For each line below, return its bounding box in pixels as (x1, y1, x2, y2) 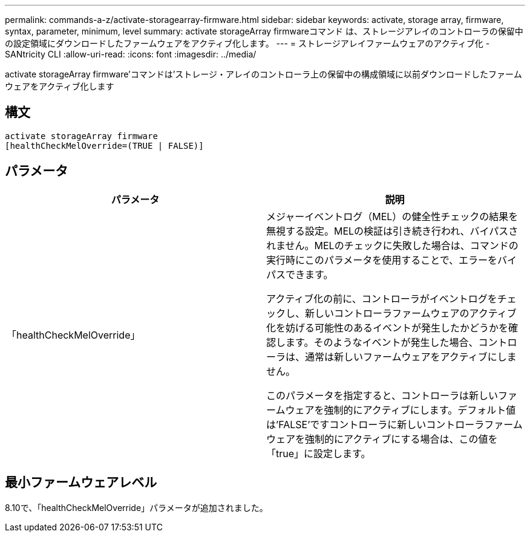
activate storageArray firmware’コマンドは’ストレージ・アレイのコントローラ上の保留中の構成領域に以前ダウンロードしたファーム (5, 69, 522, 79)
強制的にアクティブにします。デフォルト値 (324, 403, 516, 416)
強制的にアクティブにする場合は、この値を (305, 432, 498, 445)
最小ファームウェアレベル (5, 475, 157, 490)
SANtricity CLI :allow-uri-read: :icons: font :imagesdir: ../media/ (5, 49, 257, 59)
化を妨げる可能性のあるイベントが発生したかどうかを (266, 321, 509, 334)
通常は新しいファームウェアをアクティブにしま (305, 350, 517, 363)
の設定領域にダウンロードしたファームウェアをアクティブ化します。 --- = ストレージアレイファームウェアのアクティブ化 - (5, 38, 490, 48)
